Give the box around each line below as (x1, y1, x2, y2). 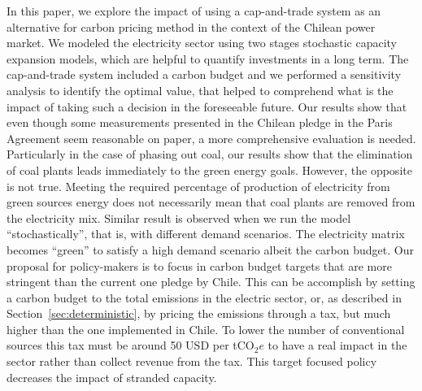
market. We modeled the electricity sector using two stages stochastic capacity (7, 34, 397, 51)
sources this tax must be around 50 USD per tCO (7, 337, 255, 354)
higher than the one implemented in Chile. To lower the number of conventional (7, 320, 405, 337)
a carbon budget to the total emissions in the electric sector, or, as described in (7, 289, 402, 306)
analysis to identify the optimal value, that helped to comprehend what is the (7, 81, 394, 98)
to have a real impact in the (268, 337, 407, 354)
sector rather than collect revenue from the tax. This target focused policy (7, 353, 377, 370)
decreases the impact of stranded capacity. (7, 368, 217, 385)
